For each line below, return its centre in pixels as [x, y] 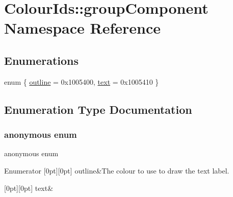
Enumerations [42, 60]
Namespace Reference [82, 28]
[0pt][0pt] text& [29, 188]
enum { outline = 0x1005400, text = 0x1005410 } [82, 81]
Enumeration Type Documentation [98, 109]
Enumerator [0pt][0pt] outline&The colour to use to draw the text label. [117, 170]
